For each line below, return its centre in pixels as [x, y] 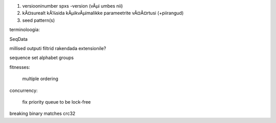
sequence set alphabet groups [42, 58]
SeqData [19, 39]
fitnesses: [20, 67]
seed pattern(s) [39, 20]
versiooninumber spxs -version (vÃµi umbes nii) [73, 6]
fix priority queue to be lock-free [57, 102]
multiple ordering [40, 79]
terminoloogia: [25, 30]
